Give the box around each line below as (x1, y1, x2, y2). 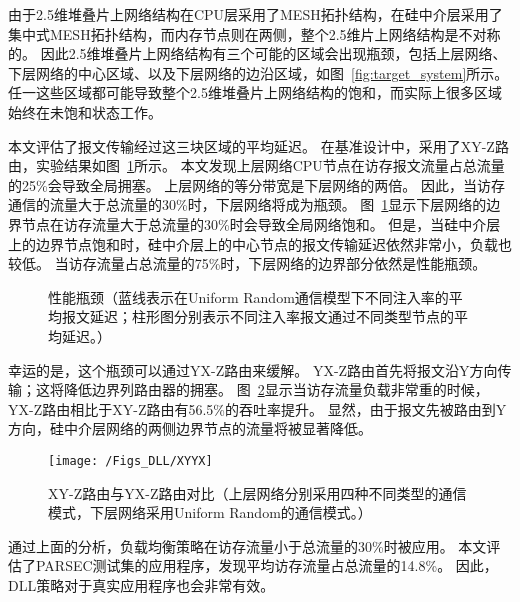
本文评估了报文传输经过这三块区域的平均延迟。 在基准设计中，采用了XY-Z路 (8, 135, 509, 156)
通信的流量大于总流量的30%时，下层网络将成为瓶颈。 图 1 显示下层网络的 (8, 194, 487, 215)
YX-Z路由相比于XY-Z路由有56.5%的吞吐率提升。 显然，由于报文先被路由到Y (8, 398, 507, 419)
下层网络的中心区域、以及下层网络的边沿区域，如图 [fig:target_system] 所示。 (8, 62, 509, 83)
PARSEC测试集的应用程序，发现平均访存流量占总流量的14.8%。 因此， (35, 555, 498, 576)
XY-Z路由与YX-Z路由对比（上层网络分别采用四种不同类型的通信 (48, 482, 467, 503)
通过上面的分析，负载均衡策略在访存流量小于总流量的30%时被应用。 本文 (8, 535, 487, 556)
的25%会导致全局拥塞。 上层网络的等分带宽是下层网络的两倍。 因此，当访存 (8, 174, 505, 195)
